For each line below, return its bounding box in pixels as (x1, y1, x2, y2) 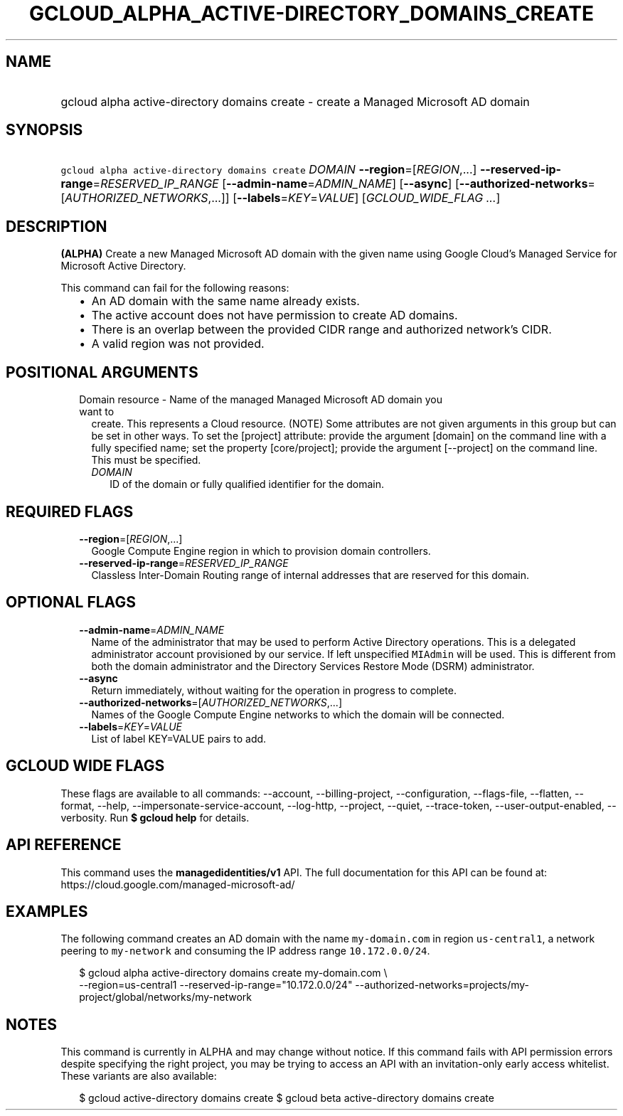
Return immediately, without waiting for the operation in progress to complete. (91, 684, 457, 696)
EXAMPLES (6, 902, 88, 920)
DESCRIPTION (6, 217, 107, 235)
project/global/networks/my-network (79, 991, 252, 1004)
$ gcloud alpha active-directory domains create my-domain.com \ (79, 967, 388, 979)
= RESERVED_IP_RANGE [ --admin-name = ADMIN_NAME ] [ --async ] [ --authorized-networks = (92, 176, 595, 191)
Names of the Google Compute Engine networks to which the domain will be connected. (91, 708, 505, 721)
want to (79, 405, 115, 418)
